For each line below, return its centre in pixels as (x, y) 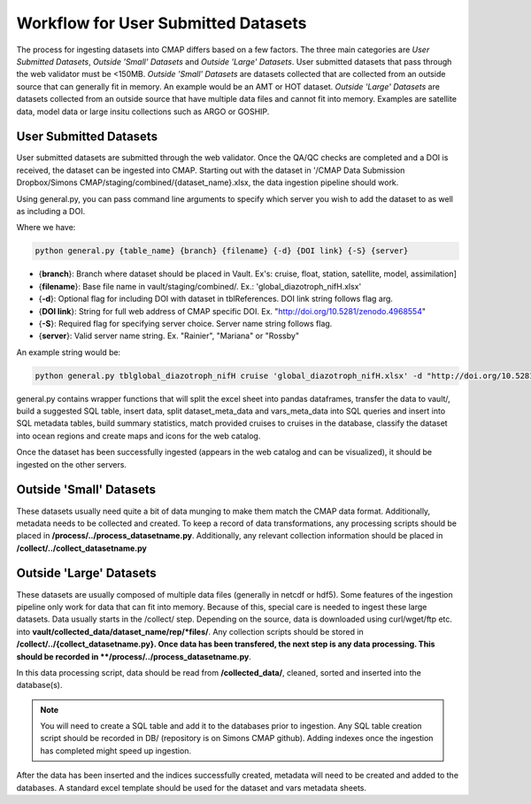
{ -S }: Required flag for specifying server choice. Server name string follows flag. (185, 323)
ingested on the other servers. (72, 464)
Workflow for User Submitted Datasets (162, 23)
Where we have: (46, 228)
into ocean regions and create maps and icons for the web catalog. (139, 436)
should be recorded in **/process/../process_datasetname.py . (134, 656)
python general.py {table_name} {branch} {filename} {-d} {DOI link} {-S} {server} (222, 251)
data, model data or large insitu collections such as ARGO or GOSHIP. (143, 112)
